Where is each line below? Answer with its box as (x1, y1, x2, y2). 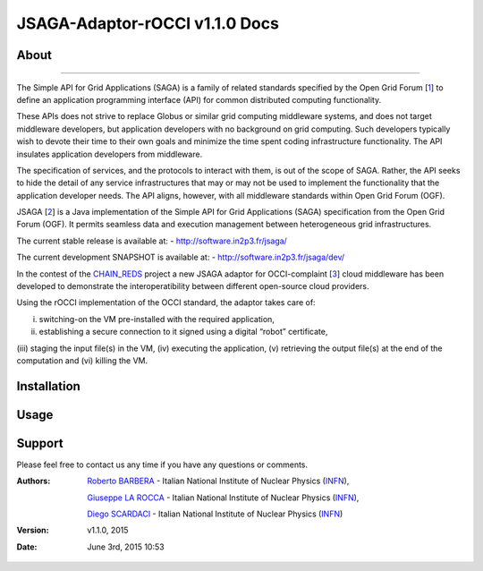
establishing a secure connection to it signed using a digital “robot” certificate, (38, 327, 328, 337)
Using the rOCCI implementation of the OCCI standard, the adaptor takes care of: (16, 297, 317, 308)
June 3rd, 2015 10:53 (87, 541, 165, 552)
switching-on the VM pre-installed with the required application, (38, 313, 275, 324)
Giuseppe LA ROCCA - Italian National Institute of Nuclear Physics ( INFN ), (87, 492, 360, 503)
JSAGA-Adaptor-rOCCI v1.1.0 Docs (16, 13, 279, 33)
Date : (16, 541, 38, 552)
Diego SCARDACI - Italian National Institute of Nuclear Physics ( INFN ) (87, 508, 343, 519)
